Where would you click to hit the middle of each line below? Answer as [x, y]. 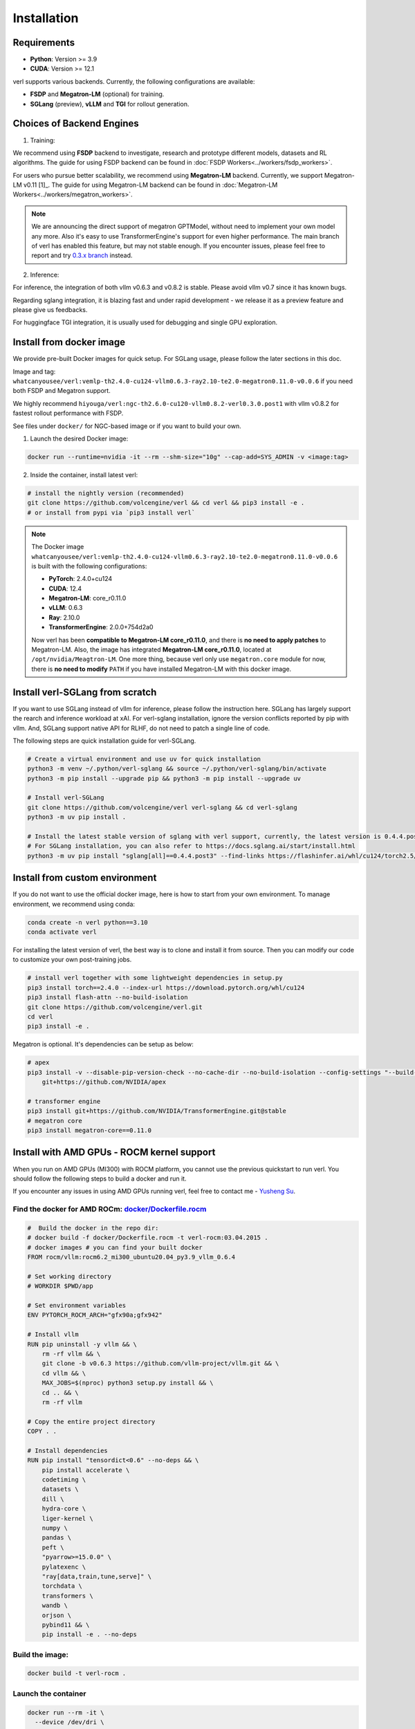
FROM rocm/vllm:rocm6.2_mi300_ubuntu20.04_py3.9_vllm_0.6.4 [131, 1257]
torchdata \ [62, 1586]
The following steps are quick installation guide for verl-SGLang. [104, 741]
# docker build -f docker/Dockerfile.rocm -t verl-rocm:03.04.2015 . [148, 1238]
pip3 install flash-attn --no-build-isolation [108, 997]
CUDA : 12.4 [65, 589]
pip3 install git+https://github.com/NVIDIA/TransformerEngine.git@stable [157, 1111]
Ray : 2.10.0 [64, 617]
